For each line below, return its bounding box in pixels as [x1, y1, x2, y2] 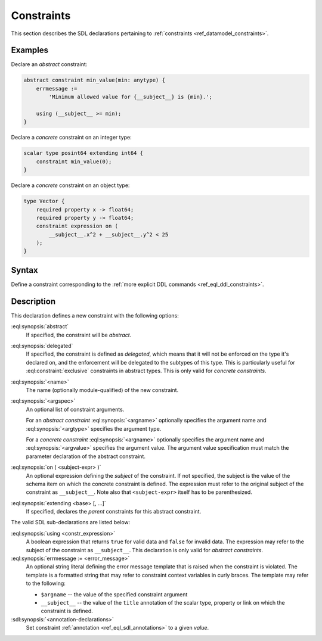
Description [11, 296, 56, 306]
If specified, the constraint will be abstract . [26, 331, 132, 338]
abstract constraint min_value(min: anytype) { [23, 77, 165, 83]
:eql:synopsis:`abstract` [11, 323, 69, 330]
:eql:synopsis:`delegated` [11, 343, 73, 350]
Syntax [11, 265, 38, 275]
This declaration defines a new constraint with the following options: [11, 312, 179, 319]
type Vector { [23, 198, 65, 205]
